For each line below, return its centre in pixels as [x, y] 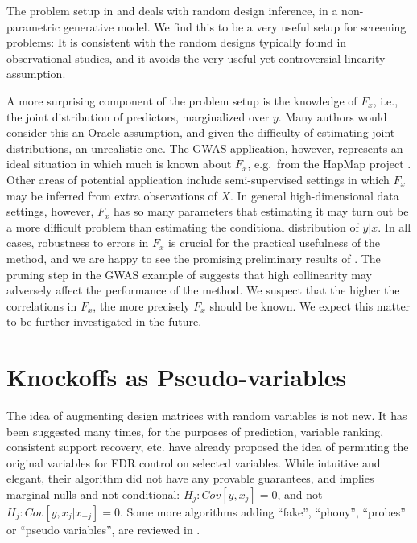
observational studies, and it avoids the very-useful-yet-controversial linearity [196, 58]
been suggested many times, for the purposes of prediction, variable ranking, [195, 431]
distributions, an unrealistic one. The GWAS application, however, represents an [205, 148]
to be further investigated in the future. [104, 321]
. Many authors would [332, 116]
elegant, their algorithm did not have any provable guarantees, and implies [190, 478]
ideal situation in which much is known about [119, 164]
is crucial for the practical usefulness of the [275, 243]
